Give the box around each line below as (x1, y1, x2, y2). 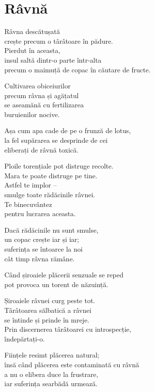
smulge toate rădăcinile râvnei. (4, 189, 95, 200)
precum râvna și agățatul (4, 90, 79, 100)
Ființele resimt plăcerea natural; (4, 350, 99, 360)
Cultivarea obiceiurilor (4, 81, 71, 91)
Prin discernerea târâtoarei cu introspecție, (4, 324, 131, 334)
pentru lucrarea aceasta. (4, 208, 76, 219)
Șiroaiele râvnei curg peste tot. (4, 295, 95, 306)
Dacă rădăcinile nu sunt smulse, (4, 224, 99, 235)
